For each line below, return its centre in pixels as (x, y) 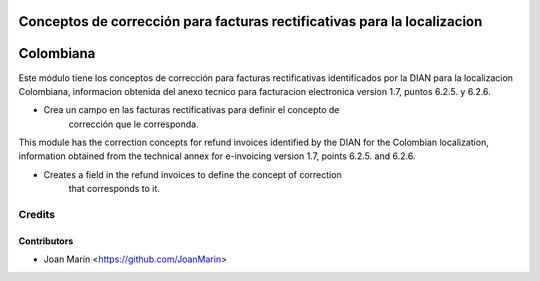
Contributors (46, 241)
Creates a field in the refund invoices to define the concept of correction (192, 174)
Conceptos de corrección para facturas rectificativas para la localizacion (250, 21)
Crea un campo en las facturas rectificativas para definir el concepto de (191, 110)
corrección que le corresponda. (133, 124)
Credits (36, 215)
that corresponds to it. (114, 189)
